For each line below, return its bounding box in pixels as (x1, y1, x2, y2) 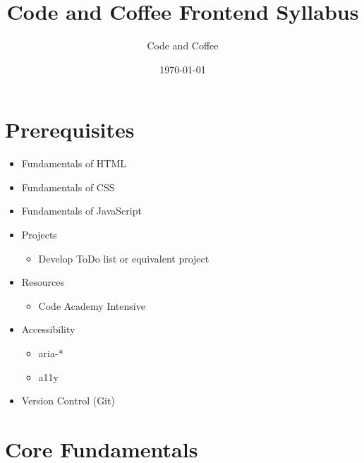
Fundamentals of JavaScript (21, 203, 142, 218)
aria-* (38, 346, 63, 360)
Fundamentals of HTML (21, 156, 127, 171)
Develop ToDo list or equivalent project (38, 251, 210, 265)
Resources (21, 275, 65, 289)
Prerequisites (5, 115, 135, 144)
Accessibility (21, 322, 75, 337)
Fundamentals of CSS (21, 179, 115, 194)
